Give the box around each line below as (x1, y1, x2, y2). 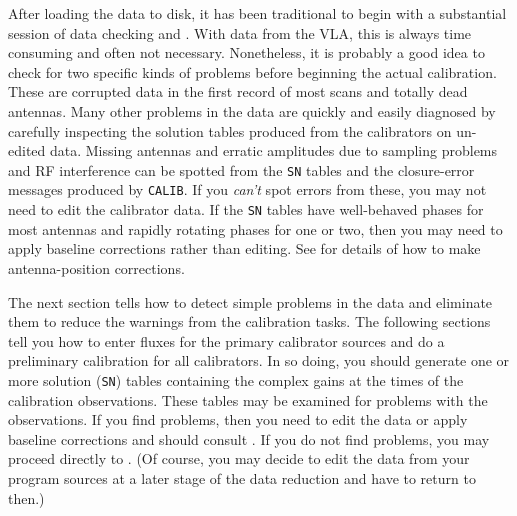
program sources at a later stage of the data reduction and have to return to (8, 467, 476, 488)
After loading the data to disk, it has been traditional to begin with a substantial (8, 3, 507, 23)
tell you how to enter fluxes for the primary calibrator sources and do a (8, 330, 445, 351)
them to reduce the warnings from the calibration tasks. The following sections (8, 311, 491, 332)
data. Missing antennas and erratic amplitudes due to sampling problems (49, 140, 498, 161)
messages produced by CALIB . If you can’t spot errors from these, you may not (8, 179, 487, 200)
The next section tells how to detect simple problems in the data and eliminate (8, 291, 493, 312)
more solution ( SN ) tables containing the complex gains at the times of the (8, 369, 464, 390)
